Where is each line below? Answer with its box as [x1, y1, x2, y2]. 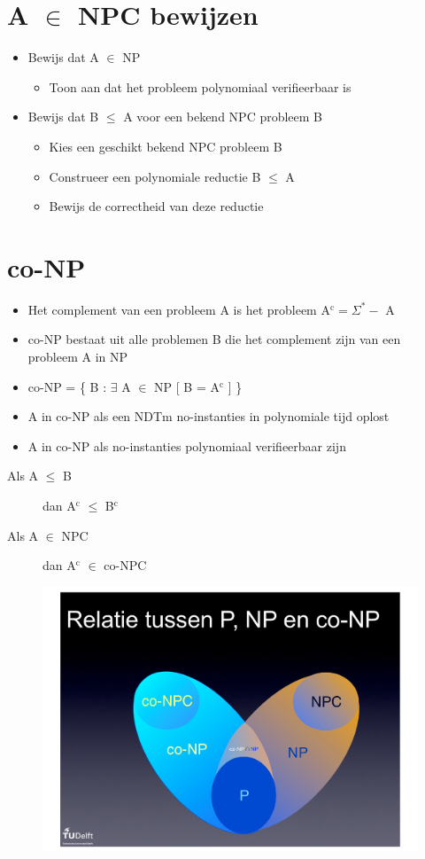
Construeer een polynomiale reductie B [49, 167, 261, 185]
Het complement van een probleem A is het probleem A [27, 300, 330, 318]
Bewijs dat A [27, 48, 99, 66]
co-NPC [104, 556, 147, 574]
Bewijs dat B [27, 107, 99, 126]
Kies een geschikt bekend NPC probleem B [49, 137, 282, 155]
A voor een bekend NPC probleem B [123, 107, 323, 126]
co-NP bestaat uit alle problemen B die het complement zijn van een [27, 330, 401, 348]
